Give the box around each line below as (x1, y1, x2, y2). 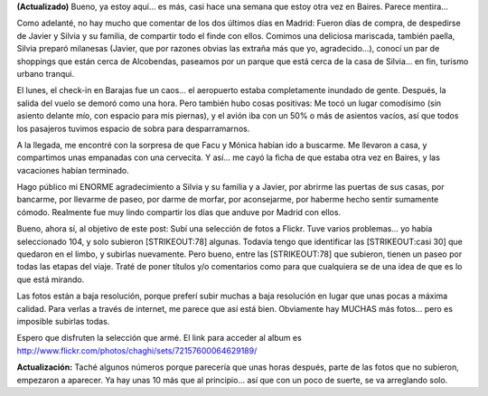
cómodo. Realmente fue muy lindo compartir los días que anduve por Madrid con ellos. (16, 206, 342, 217)
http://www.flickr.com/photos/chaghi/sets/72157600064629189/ (16, 344, 258, 356)
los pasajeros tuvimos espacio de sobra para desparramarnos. (16, 123, 250, 134)
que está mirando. (16, 274, 85, 285)
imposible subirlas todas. (16, 316, 110, 326)
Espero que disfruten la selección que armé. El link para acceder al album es (16, 333, 302, 344)
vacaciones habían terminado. (16, 165, 130, 175)
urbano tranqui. (16, 68, 75, 79)
